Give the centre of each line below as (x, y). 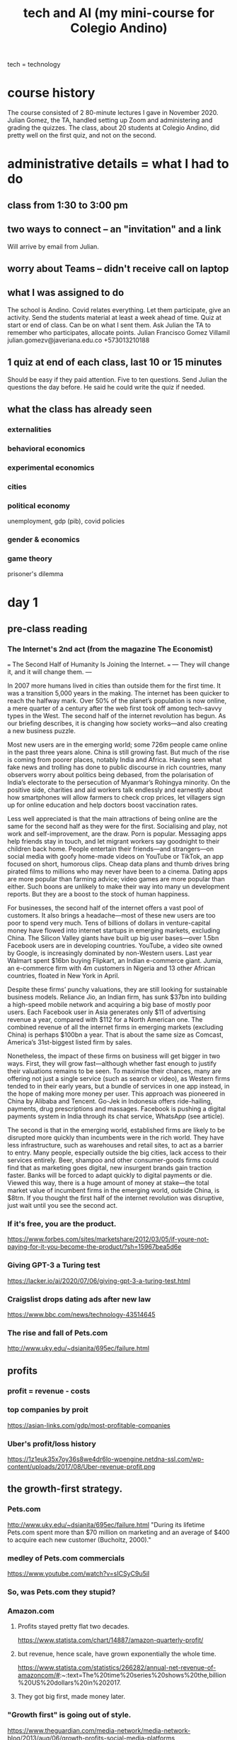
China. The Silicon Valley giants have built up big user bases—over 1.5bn (113, 938)
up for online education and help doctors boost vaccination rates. (103, 805)
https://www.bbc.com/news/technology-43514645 (81, 1314)
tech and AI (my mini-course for (119, 13)
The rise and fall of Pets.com (58, 1333)
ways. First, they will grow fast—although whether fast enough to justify (112, 1063)
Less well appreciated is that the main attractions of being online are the (112, 819)
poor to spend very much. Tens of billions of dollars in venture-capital (109, 923)
